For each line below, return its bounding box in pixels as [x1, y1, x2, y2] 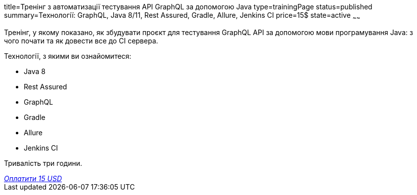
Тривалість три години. [4, 158, 83, 167]
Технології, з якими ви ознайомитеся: [4, 51, 132, 60]
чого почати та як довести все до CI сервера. [4, 36, 158, 45]
